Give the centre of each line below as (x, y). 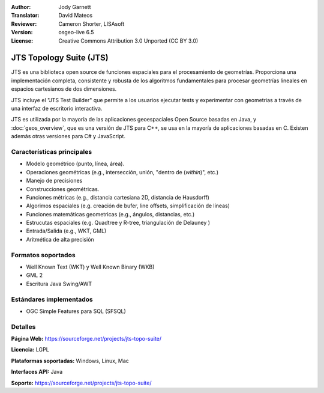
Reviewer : (24, 23)
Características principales (52, 151)
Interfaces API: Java (37, 372)
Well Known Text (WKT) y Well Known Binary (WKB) (90, 267)
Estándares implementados (52, 299)
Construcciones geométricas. (63, 189)
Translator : (25, 16)
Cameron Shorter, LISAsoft (91, 23)
